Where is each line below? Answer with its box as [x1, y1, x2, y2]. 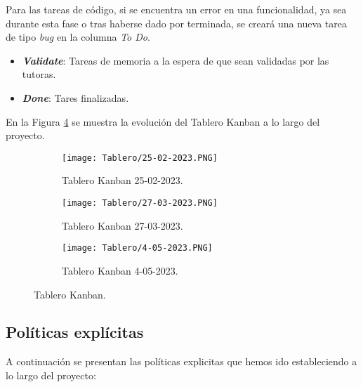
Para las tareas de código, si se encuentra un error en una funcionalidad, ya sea [6, 2, 347, 16]
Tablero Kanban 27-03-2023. [62, 218, 183, 232]
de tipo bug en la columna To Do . [6, 29, 150, 44]
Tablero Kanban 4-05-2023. [62, 263, 178, 277]
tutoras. [22, 67, 56, 81]
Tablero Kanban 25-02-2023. [62, 173, 183, 188]
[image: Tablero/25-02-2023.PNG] [62, 152, 218, 163]
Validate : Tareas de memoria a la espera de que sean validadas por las [22, 53, 329, 67]
